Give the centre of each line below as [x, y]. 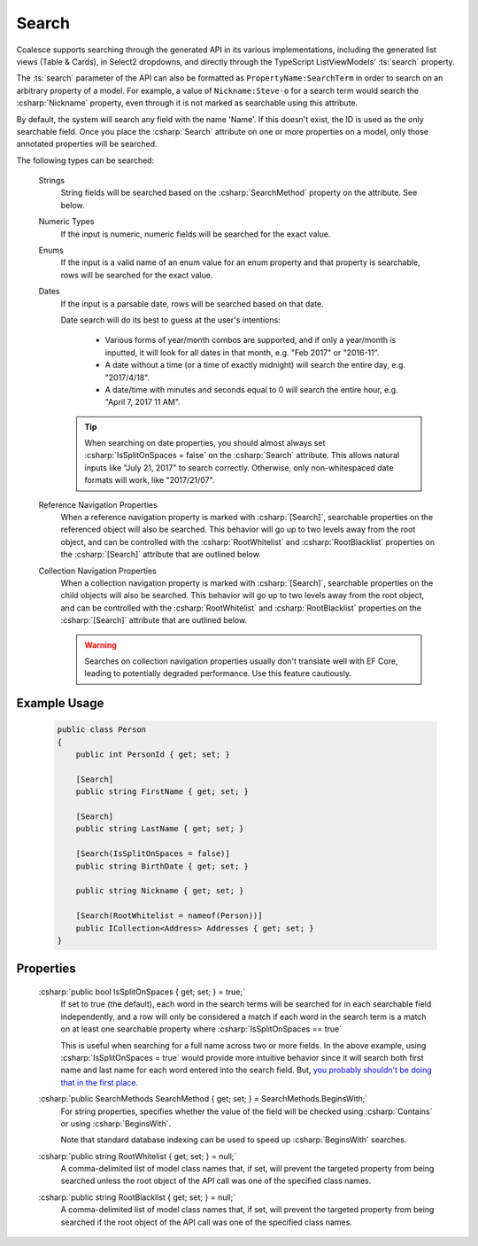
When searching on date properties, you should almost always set [205, 443]
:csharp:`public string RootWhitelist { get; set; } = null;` [138, 1156]
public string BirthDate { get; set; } [162, 866]
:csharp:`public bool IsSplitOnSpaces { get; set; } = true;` [142, 992]
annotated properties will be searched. [87, 144]
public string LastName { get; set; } [160, 829]
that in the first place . [100, 1082]
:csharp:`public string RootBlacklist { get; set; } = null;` [137, 1197]
